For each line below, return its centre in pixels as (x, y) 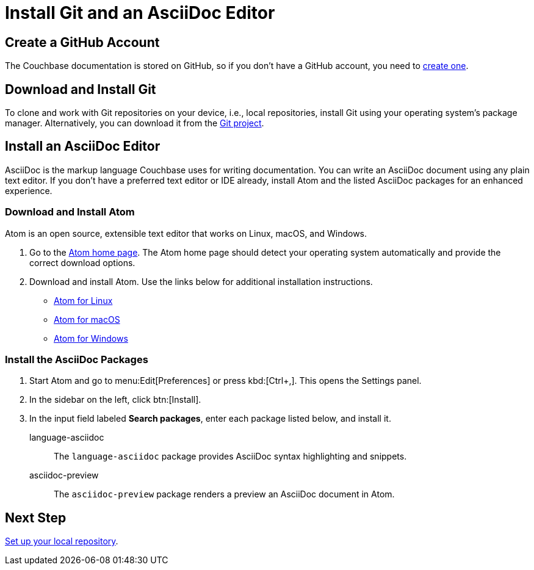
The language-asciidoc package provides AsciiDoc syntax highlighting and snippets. (230, 456)
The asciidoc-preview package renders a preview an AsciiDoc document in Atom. (224, 494)
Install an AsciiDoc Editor (83, 146)
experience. (29, 190)
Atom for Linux (83, 300)
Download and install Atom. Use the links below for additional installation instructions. (201, 281)
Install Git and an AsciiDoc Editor (140, 13)
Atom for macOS (87, 319)
